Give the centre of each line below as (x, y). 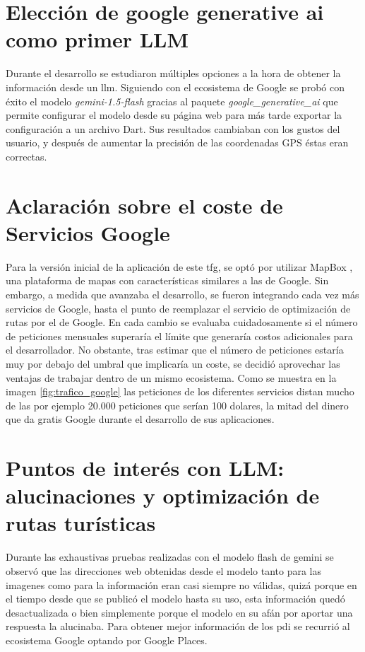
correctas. (26, 156)
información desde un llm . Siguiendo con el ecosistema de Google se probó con (175, 87)
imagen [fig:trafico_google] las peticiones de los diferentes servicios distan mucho (180, 391)
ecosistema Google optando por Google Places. (107, 640)
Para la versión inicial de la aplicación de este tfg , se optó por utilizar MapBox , (179, 266)
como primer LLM (97, 39)
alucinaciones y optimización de (163, 495)
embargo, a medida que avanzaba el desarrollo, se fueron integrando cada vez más (182, 294)
